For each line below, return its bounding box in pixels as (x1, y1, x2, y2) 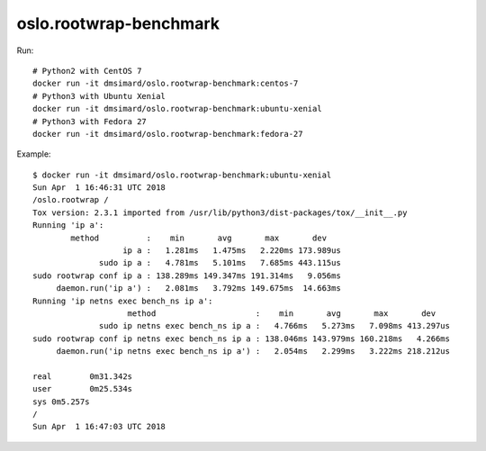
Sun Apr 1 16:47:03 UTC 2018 (32, 421, 166, 432)
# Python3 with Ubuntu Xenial (32, 91, 166, 101)
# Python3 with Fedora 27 (32, 116, 148, 126)
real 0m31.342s (32, 371, 133, 382)
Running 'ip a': (32, 221, 104, 230)
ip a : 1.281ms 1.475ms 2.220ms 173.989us (122, 246, 341, 256)
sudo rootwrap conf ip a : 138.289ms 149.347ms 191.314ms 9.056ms (32, 270, 341, 281)
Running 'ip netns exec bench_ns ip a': (32, 295, 213, 306)
